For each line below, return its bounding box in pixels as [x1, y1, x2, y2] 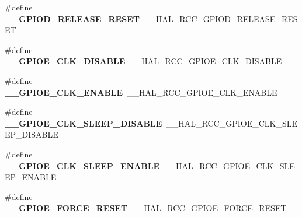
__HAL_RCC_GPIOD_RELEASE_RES [143, 12, 298, 24]
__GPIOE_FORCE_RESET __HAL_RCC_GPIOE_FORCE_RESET [5, 202, 287, 214]
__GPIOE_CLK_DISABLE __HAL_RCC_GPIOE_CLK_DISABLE [5, 55, 282, 67]
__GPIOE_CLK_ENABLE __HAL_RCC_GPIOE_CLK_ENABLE [5, 86, 277, 98]
